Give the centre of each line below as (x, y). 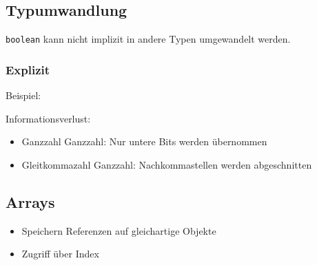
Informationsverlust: (48, 118)
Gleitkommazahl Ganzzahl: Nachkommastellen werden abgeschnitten (167, 164)
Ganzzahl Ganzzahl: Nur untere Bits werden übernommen (144, 141)
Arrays (30, 201)
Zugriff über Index (60, 254)
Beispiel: (23, 95)
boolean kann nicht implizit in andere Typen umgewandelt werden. (148, 39)
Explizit (28, 69)
